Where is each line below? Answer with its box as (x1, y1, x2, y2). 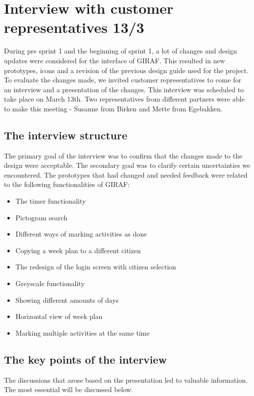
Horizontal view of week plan (15, 311, 103, 321)
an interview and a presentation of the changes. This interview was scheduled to (4, 84, 244, 94)
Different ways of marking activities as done (15, 229, 147, 239)
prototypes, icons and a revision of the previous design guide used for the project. (4, 65, 249, 75)
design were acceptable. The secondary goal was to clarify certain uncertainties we (4, 160, 251, 170)
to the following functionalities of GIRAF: (4, 179, 130, 189)
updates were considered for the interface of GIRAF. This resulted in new (4, 55, 225, 65)
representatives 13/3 (4, 17, 144, 37)
